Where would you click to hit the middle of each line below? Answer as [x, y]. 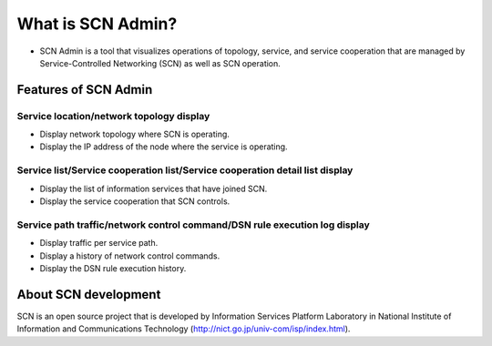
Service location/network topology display [113, 116]
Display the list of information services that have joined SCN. [154, 188]
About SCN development [89, 295]
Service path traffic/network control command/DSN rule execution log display [194, 225]
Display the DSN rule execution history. [113, 268]
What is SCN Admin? [97, 24]
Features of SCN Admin [85, 90]
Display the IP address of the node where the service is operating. [164, 147]
